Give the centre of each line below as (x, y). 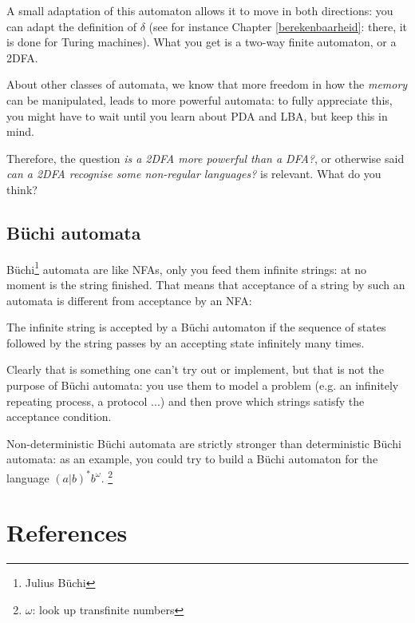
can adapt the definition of (71, 26)
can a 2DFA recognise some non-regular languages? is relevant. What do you (194, 174)
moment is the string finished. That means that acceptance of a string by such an (206, 284)
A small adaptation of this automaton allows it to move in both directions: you (200, 10)
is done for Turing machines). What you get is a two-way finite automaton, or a (202, 42)
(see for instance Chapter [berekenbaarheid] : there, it (278, 26)
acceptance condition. (59, 417)
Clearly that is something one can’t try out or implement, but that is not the (195, 369)
